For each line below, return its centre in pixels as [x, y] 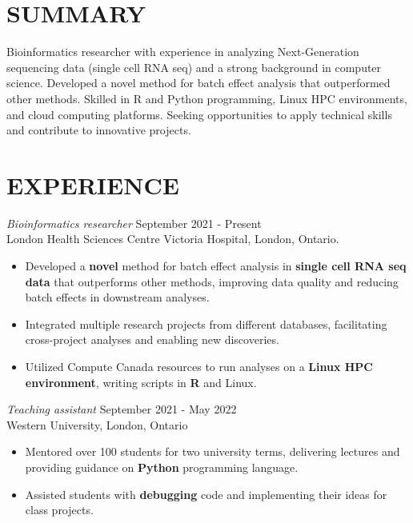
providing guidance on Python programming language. [162, 467]
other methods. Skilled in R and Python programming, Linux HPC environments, [207, 98]
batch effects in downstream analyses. [117, 297]
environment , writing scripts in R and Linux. [141, 382]
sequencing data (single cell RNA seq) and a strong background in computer [194, 67]
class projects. [59, 510]
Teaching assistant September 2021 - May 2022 [122, 409]
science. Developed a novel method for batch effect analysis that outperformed [198, 83]
